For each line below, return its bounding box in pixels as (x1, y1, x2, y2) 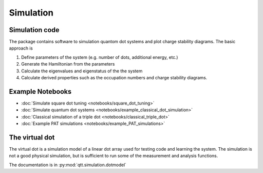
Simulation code (9, 26, 59, 34)
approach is (9, 45, 33, 51)
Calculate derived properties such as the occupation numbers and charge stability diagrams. (21, 75, 207, 81)
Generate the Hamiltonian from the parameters (21, 61, 115, 67)
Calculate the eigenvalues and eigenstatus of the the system (21, 68, 143, 74)
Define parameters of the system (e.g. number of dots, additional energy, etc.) (21, 54, 178, 60)
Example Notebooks (9, 87, 72, 96)
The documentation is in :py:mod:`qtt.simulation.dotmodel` (9, 162, 127, 168)
